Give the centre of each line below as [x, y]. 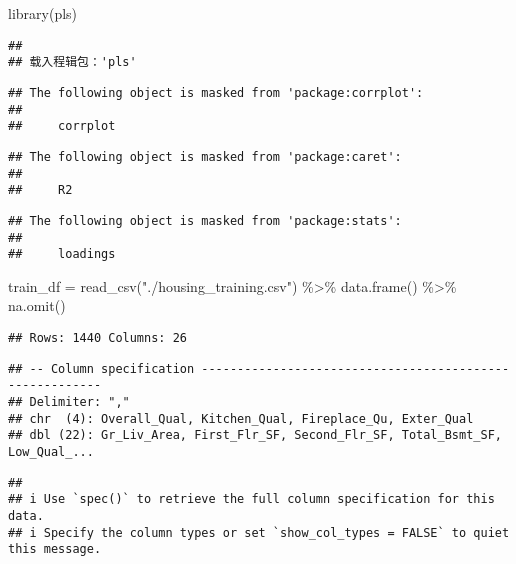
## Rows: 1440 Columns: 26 [97, 338]
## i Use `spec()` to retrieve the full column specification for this [251, 499]
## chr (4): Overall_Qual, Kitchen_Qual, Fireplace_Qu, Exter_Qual [241, 418]
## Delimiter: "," [69, 401]
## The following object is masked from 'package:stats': [205, 220]
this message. [55, 549]
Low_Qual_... [51, 451]
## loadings [62, 254]
